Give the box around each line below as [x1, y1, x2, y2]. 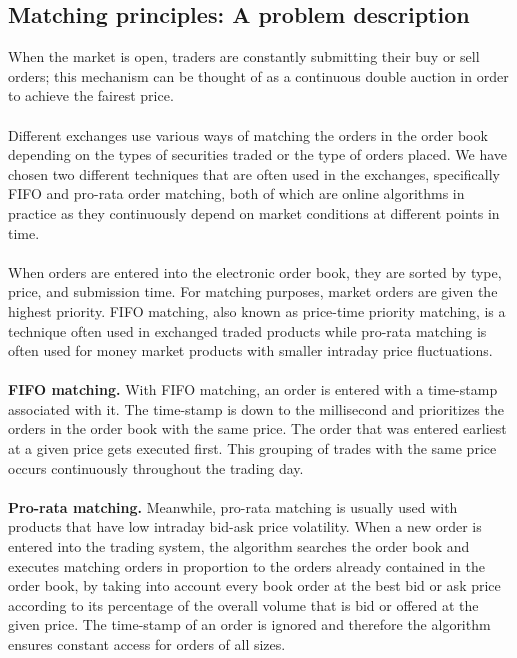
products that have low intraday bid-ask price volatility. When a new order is [8, 516, 482, 537]
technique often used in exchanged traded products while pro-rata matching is [8, 320, 487, 341]
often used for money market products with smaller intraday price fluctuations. [8, 340, 493, 361]
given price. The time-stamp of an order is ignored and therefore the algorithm [8, 614, 491, 635]
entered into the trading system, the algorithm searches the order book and [8, 536, 470, 557]
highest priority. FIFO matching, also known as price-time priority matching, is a [8, 300, 506, 321]
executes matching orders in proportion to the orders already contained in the [8, 555, 485, 576]
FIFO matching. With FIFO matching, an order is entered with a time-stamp [8, 379, 498, 400]
